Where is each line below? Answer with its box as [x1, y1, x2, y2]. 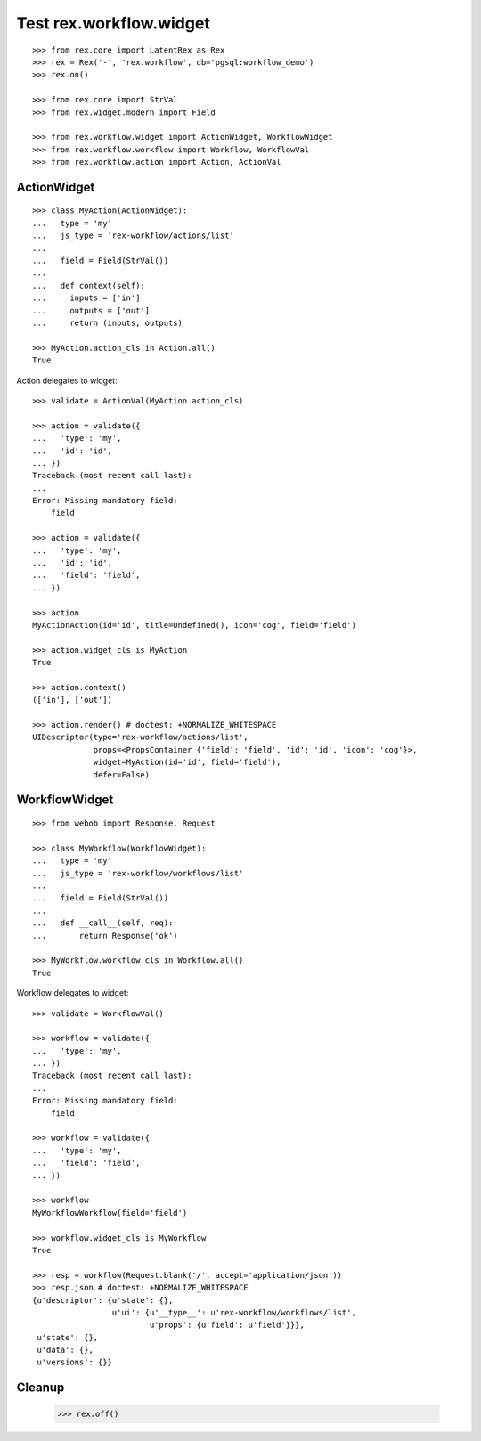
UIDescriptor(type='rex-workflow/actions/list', [32, 732, 249, 743]
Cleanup [16, 1380, 65, 1396]
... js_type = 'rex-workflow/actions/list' [32, 231, 235, 240]
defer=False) [93, 769, 151, 779]
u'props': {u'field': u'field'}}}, [149, 1320, 305, 1331]
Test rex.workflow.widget [16, 13, 211, 33]
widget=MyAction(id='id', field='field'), [93, 757, 281, 768]
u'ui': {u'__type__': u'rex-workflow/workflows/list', [111, 1307, 356, 1317]
